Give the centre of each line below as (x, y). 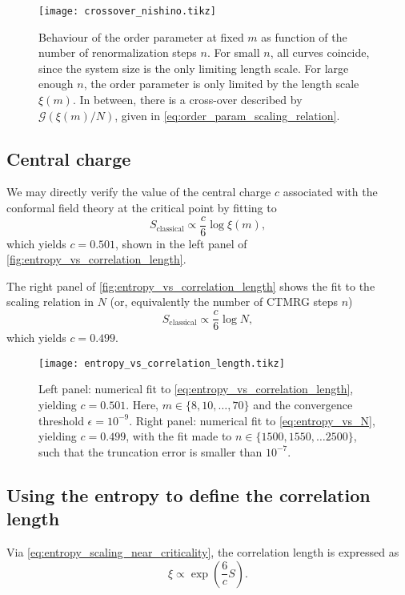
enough (56, 84)
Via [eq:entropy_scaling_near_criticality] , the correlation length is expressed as (203, 551)
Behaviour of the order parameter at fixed (141, 36)
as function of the (304, 36)
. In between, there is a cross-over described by (187, 100)
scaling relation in (50, 302)
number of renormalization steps (118, 52)
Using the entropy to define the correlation (188, 494)
